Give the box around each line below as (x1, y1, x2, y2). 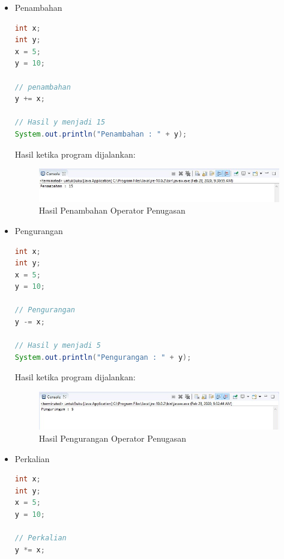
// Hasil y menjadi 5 (14, 341, 101, 350)
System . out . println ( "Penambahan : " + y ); (14, 129, 187, 138)
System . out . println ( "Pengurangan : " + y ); (14, 353, 192, 362)
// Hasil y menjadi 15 (14, 118, 106, 127)
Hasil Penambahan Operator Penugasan (38, 204, 186, 217)
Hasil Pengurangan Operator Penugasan (38, 431, 187, 444)
